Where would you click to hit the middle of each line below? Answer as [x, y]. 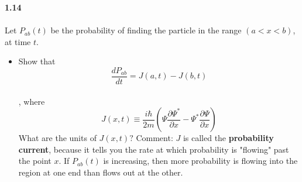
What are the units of [57, 138]
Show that [37, 61]
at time [18, 41]
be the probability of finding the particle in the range [146, 30]
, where [32, 101]
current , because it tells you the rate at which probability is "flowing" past [154, 149]
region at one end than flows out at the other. [101, 172]
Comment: [155, 138]
